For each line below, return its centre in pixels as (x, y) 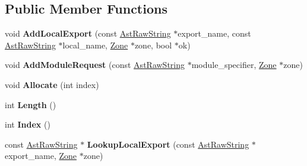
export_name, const (214, 33)
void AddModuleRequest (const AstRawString (95, 65)
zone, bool (153, 45)
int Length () (31, 104)
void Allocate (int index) (52, 84)
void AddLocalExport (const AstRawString (88, 33)
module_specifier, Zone (234, 65)
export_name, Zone (41, 156)
